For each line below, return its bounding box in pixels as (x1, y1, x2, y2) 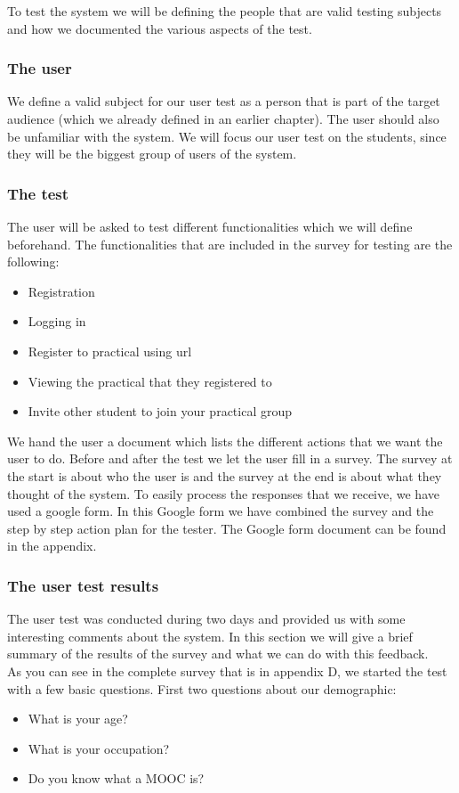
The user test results (7, 574, 159, 596)
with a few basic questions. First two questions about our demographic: (7, 679, 397, 698)
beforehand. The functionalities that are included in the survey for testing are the (7, 234, 453, 253)
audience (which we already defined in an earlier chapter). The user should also (7, 110, 439, 127)
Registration (28, 282, 95, 300)
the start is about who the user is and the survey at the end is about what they (7, 466, 442, 485)
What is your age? (28, 709, 128, 728)
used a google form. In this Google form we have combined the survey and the (7, 502, 434, 520)
